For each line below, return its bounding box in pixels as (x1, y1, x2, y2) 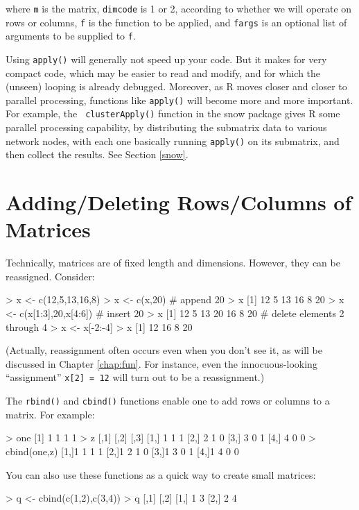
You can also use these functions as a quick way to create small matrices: (6, 467, 316, 482)
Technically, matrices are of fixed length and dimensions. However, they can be (6, 255, 340, 270)
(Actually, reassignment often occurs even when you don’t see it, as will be (6, 343, 322, 357)
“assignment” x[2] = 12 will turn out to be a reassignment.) (6, 370, 265, 384)
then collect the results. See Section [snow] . (6, 147, 189, 162)
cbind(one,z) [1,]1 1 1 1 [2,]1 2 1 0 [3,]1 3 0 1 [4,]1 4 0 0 (6, 443, 239, 458)
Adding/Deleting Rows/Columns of (6, 188, 352, 216)
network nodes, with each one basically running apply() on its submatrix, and (6, 133, 340, 148)
